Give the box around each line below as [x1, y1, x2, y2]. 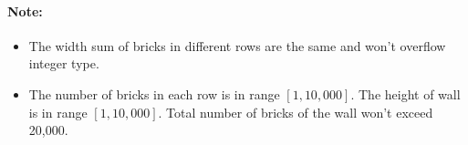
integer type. [28, 54, 99, 73]
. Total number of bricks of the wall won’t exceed [158, 102, 433, 121]
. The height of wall [350, 84, 461, 103]
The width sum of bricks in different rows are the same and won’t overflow [28, 36, 446, 55]
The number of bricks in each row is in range [28, 84, 280, 103]
